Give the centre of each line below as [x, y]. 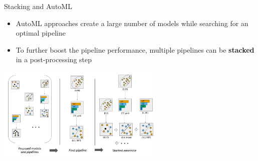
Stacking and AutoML [38, 6]
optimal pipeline [41, 33]
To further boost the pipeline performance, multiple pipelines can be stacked [135, 49]
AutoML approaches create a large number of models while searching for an [132, 23]
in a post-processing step [54, 59]
